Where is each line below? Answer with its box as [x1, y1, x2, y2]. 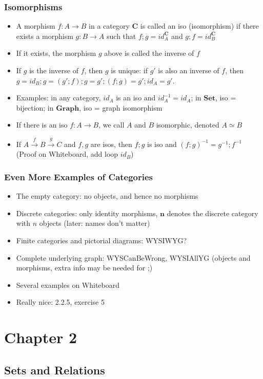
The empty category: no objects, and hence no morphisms [16, 191, 198, 201]
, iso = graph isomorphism [79, 102, 163, 113]
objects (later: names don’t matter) [39, 218, 150, 228]
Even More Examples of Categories [4, 170, 153, 183]
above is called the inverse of [104, 48, 194, 58]
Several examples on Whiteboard [16, 279, 120, 290]
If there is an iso [16, 119, 68, 130]
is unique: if [111, 65, 148, 75]
